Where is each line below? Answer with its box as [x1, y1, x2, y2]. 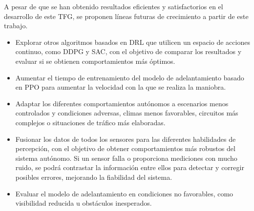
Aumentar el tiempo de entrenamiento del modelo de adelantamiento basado [15, 72, 244, 82]
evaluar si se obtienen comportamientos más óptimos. [15, 56, 175, 66]
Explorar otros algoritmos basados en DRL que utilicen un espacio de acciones [15, 37, 250, 47]
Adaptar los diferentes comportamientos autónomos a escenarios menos [15, 98, 229, 108]
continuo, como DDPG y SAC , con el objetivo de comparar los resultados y [15, 46, 242, 57]
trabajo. [4, 20, 28, 31]
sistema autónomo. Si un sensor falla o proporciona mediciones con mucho [15, 153, 237, 163]
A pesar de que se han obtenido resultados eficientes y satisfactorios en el [4, 1, 223, 11]
